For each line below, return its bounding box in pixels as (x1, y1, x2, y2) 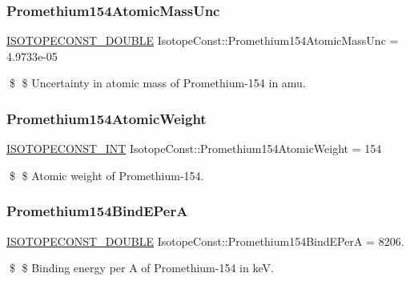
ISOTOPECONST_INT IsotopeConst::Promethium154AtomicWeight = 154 (6, 140, 382, 157)
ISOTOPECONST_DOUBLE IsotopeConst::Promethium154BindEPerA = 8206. (6, 232, 404, 249)
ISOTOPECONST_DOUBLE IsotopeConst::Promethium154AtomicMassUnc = (6, 32, 399, 49)
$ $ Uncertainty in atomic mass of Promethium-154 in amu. (9, 74, 306, 91)
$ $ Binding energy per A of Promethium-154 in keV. (9, 259, 274, 276)
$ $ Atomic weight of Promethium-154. (9, 167, 204, 183)
